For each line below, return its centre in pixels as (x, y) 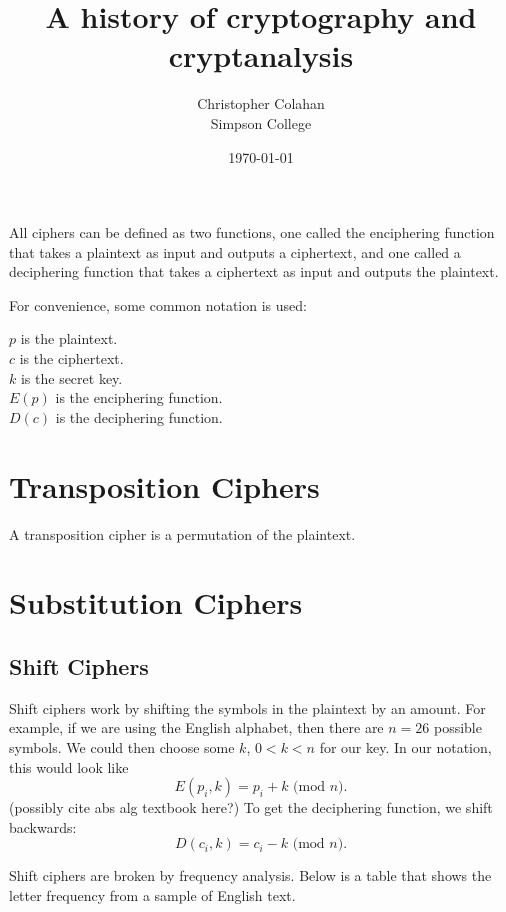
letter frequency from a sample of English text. (152, 894)
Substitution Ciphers (156, 602)
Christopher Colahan (261, 103)
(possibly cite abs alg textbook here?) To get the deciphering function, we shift (251, 807)
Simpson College (261, 122)
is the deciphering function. (139, 416)
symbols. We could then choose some (122, 746)
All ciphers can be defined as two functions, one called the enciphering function (252, 232)
